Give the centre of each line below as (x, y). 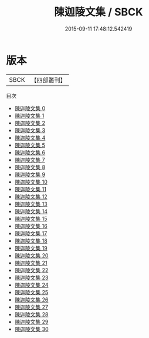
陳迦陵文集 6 (30, 152)
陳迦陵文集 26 (31, 299)
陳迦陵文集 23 (31, 277)
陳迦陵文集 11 (31, 189)
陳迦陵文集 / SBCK (99, 12)
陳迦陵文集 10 (31, 182)
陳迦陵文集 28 (31, 314)
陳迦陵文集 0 (30, 108)
